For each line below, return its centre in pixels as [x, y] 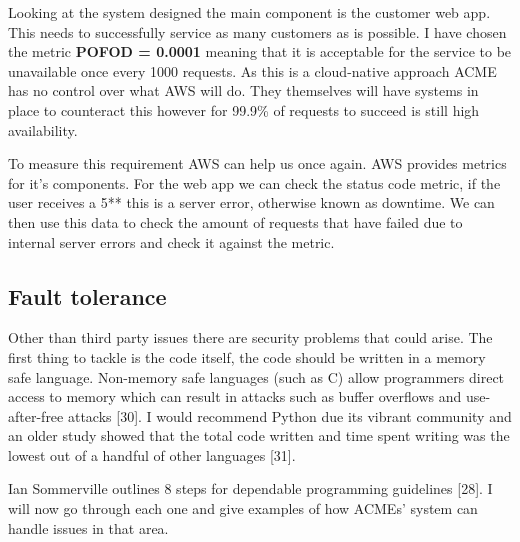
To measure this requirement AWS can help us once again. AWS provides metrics [257, 163]
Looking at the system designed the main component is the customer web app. [249, 12]
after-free [36, 415]
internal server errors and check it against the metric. [171, 241]
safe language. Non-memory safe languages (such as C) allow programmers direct [256, 376]
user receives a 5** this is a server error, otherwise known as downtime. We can [251, 202]
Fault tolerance [87, 295]
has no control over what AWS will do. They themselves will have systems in [243, 90]
